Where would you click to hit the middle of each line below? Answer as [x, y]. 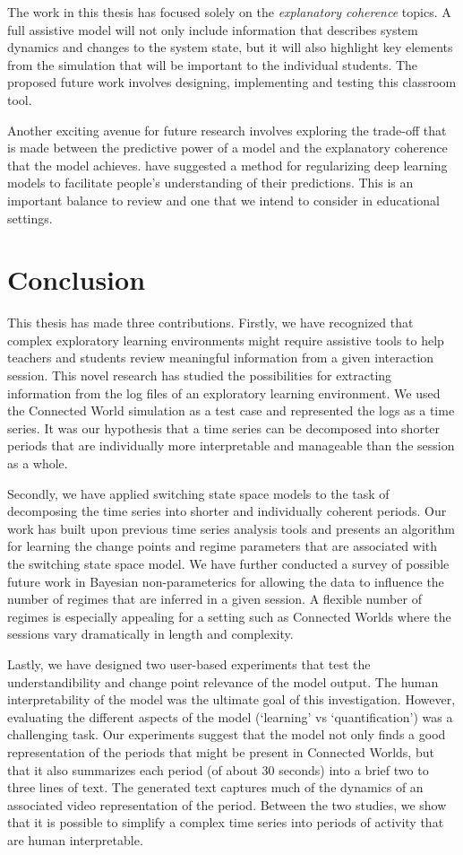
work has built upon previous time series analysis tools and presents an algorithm [231, 528]
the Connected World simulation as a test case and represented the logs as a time [231, 410]
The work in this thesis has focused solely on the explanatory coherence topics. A [229, 12]
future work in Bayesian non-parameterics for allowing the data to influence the [226, 581]
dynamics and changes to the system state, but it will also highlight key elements [230, 47]
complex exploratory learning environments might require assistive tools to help [226, 340]
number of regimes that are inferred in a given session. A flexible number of [214, 599]
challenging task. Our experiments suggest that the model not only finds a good [227, 734]
